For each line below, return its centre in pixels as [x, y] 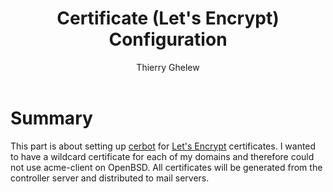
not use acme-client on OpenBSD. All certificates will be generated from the [166, 167]
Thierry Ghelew [168, 67]
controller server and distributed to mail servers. [110, 178]
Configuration [168, 39]
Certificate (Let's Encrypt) [168, 18]
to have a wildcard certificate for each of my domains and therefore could [162, 156]
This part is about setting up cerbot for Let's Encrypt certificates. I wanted [163, 146]
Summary [51, 118]
